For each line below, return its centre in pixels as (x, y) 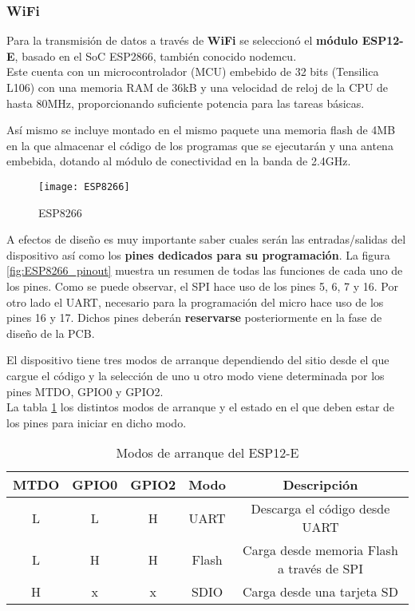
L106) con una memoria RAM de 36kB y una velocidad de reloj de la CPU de (198, 87)
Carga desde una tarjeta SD (320, 592)
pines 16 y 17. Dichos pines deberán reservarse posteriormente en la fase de (194, 317)
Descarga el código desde (320, 509)
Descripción (320, 485)
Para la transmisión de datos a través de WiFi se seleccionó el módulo (182, 40)
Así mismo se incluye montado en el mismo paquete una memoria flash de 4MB (201, 130)
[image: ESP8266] (84, 186)
